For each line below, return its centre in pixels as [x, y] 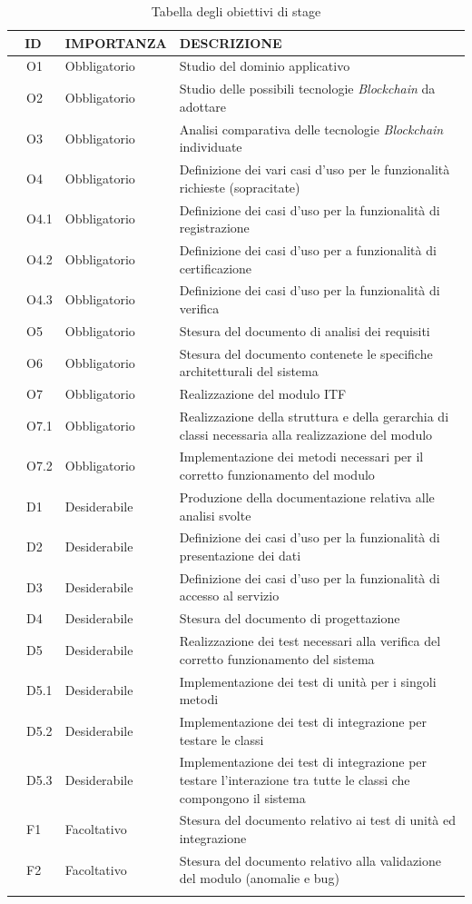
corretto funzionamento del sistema [277, 658]
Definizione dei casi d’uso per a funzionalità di [308, 250]
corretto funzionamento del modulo [277, 475]
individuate [211, 147]
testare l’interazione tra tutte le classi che [295, 779]
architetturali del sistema [249, 371]
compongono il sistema [242, 797]
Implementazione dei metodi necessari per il [301, 457]
